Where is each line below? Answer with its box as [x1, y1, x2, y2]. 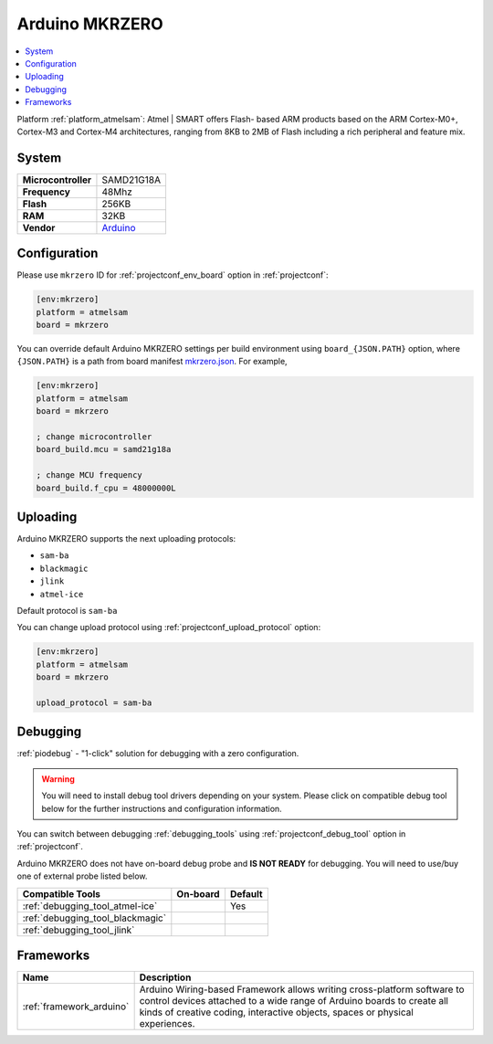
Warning [41, 773, 75, 785]
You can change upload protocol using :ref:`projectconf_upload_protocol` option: [16, 622, 321, 633]
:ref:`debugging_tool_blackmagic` [22, 912, 167, 924]
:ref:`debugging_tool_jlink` [22, 923, 135, 936]
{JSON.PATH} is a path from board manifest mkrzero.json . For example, [16, 356, 288, 367]
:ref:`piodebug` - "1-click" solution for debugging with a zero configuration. [16, 748, 299, 759]
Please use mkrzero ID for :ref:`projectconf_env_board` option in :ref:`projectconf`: [16, 269, 329, 280]
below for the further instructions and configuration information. [41, 803, 282, 814]
